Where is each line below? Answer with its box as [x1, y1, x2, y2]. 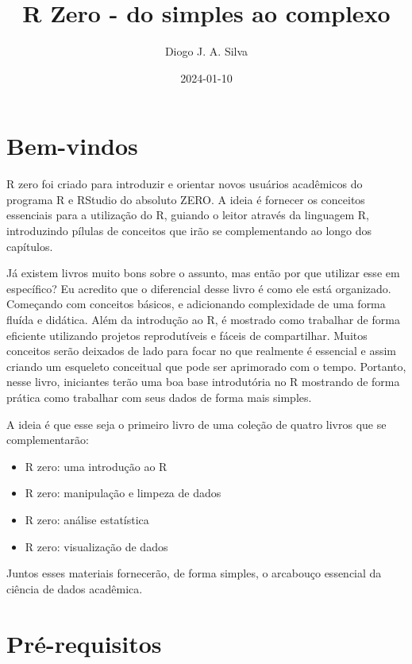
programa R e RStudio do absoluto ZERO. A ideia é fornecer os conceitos [6, 191, 365, 207]
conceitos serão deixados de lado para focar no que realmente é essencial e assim [6, 342, 396, 359]
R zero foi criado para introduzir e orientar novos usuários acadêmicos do [6, 176, 363, 192]
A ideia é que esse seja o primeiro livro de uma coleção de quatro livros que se [6, 415, 387, 432]
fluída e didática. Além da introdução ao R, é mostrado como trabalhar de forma [6, 311, 400, 327]
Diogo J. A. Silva [164, 43, 248, 60]
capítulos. [6, 237, 53, 254]
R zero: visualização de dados [25, 538, 168, 554]
